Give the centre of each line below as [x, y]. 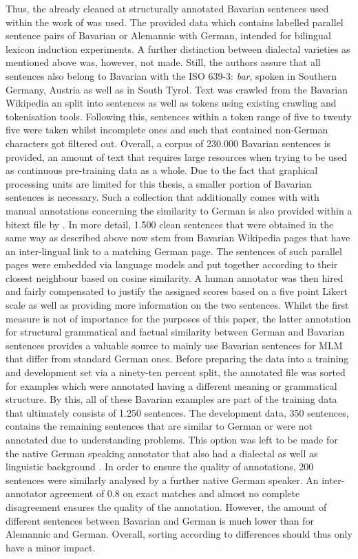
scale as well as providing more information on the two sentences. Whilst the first [177, 305]
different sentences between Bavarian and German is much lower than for [160, 520]
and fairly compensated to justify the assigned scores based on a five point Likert [177, 291]
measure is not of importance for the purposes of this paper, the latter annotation [178, 318]
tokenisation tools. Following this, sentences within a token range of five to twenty [179, 116]
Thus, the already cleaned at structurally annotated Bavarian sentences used [167, 8]
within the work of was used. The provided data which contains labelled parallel [175, 22]
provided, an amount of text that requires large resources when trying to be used [177, 156]
